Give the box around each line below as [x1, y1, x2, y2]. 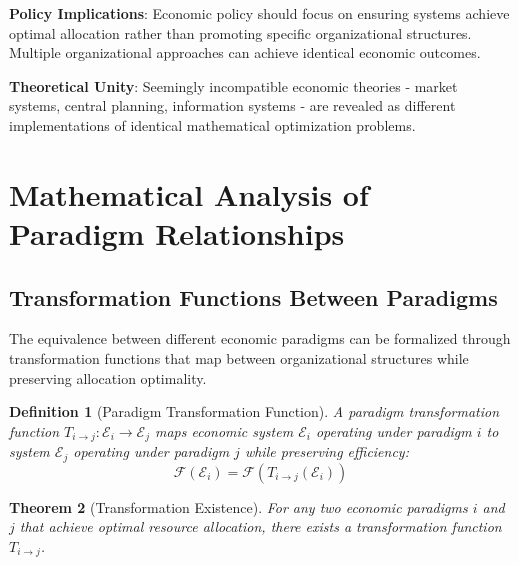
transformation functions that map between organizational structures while [9, 347, 469, 368]
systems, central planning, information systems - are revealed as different [9, 95, 456, 116]
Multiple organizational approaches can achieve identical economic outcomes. [9, 42, 481, 63]
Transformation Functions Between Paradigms [9, 281, 498, 312]
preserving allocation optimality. [9, 367, 207, 388]
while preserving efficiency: [244, 441, 409, 462]
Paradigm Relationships [9, 212, 345, 253]
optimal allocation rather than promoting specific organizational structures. [9, 22, 472, 43]
